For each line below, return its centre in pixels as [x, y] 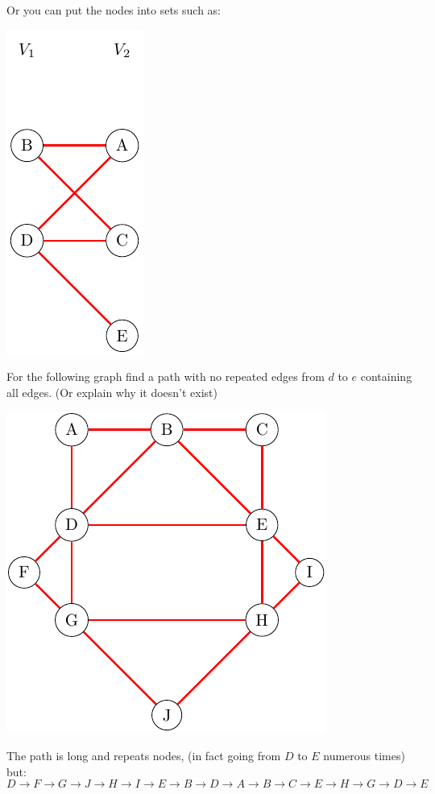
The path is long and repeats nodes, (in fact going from [144, 755]
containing [386, 376]
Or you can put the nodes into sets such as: [114, 10]
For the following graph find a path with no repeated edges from [166, 376]
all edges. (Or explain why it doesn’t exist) [112, 392]
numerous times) [364, 755]
